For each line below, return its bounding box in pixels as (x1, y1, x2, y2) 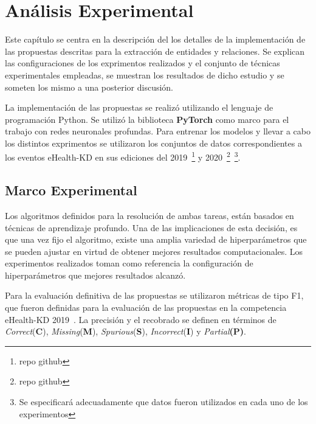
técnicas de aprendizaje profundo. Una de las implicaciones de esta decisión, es (5, 221, 298, 234)
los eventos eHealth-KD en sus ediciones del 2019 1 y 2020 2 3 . (5, 149, 241, 164)
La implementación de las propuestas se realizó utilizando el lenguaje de (5, 101, 273, 114)
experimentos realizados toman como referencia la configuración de (5, 257, 253, 269)
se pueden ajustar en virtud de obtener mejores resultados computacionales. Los (5, 245, 303, 257)
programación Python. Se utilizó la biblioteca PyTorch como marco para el (5, 113, 289, 125)
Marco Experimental (5, 181, 137, 200)
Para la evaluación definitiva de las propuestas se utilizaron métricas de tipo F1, (5, 289, 304, 302)
